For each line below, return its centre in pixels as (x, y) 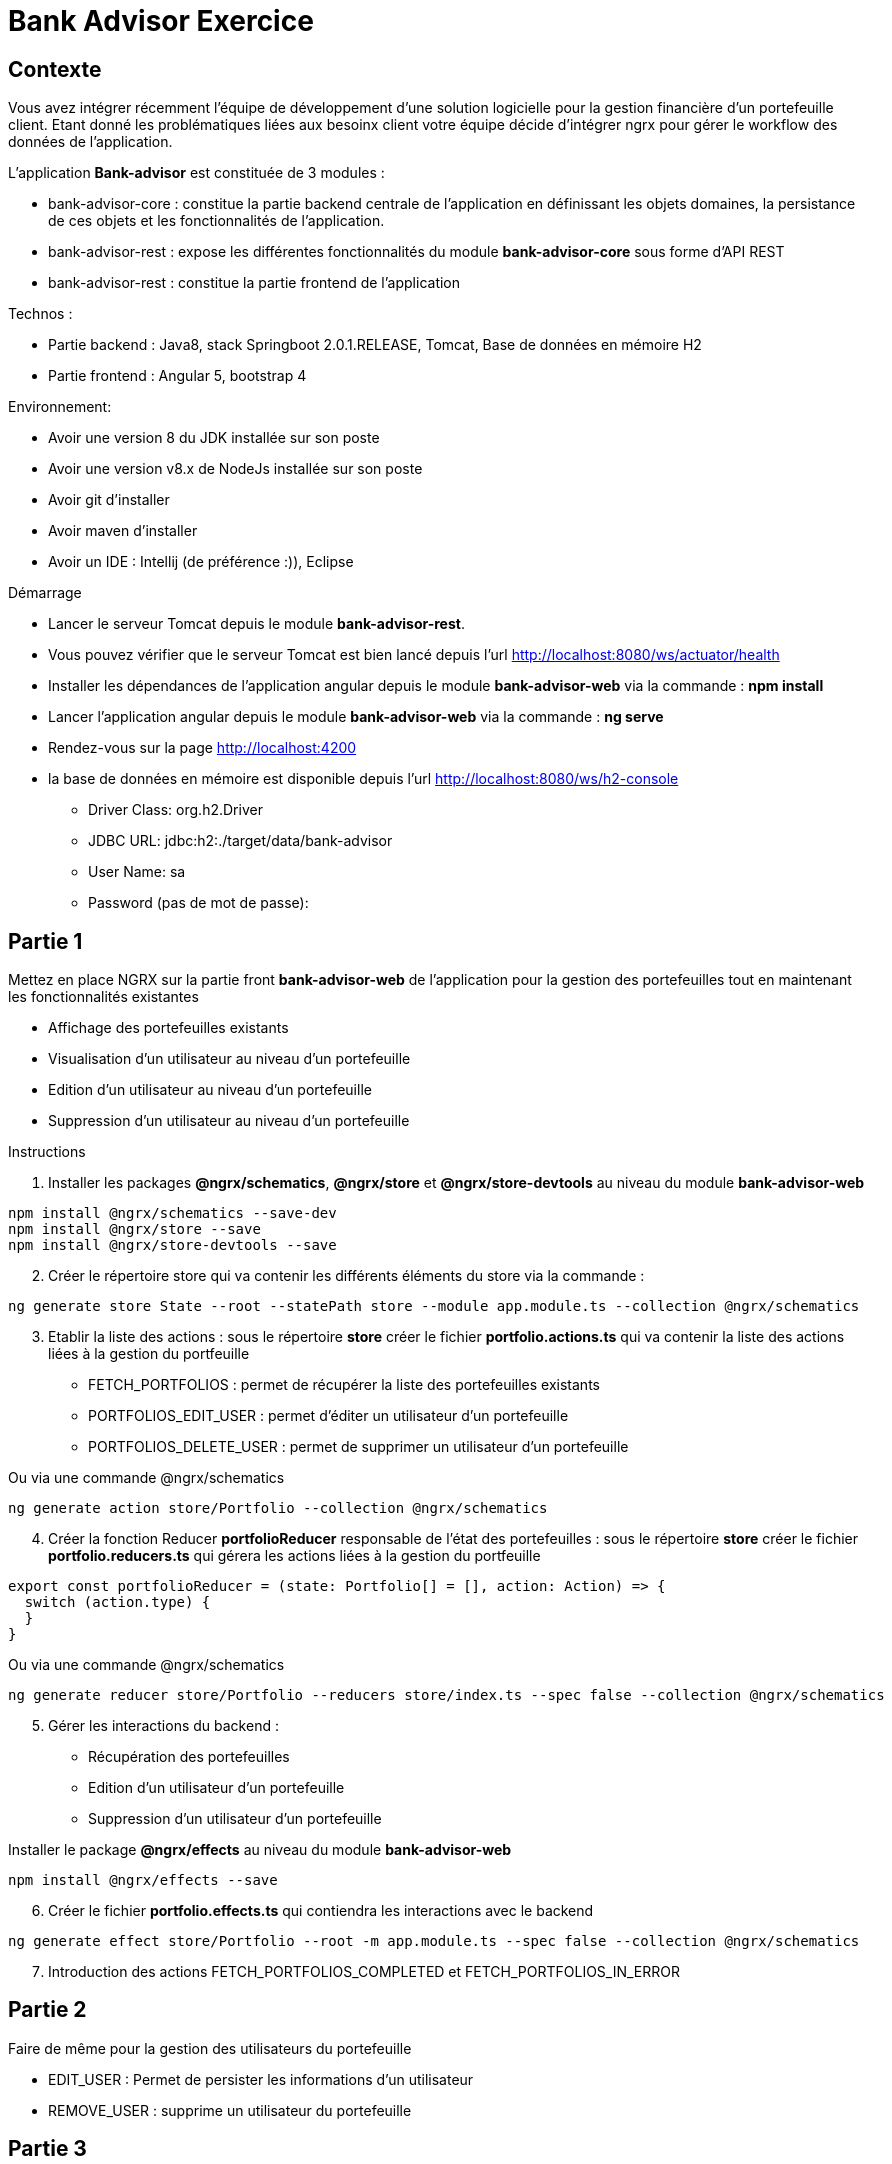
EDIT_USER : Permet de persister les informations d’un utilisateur (261, 2079)
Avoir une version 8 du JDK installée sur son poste (214, 438)
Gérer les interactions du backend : (163, 1726)
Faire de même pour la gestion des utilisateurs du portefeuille (210, 2048)
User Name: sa (137, 872)
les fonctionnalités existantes (103, 997)
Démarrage (45, 593)
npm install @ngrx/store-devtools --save (172, 1245)
